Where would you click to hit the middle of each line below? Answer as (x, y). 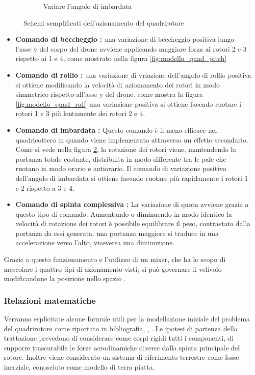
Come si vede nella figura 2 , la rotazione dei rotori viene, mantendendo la (126, 149)
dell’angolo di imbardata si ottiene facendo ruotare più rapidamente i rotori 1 (132, 178)
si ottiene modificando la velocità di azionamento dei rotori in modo (118, 84)
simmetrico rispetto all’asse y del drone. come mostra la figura (109, 94)
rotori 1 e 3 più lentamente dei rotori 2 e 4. (80, 113)
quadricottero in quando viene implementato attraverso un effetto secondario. (132, 139)
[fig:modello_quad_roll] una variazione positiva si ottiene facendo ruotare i (128, 103)
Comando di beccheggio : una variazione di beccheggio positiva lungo (125, 39)
